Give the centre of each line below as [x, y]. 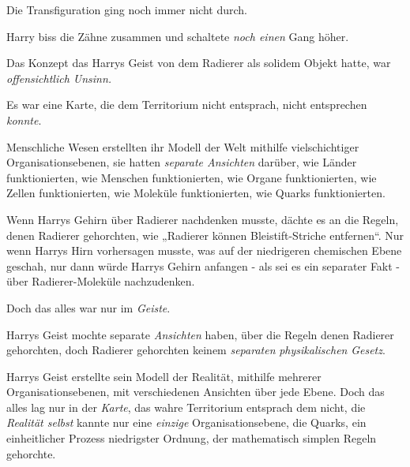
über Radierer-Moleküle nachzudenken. [101, 281]
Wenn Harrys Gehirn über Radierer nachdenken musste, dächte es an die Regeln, [203, 219]
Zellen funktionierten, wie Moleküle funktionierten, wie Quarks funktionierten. [196, 193]
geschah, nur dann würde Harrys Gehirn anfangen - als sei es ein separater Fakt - [203, 265]
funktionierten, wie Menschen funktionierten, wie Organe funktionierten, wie [192, 177]
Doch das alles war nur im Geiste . [88, 307]
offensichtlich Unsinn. [59, 78]
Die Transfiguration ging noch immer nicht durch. [127, 9]
